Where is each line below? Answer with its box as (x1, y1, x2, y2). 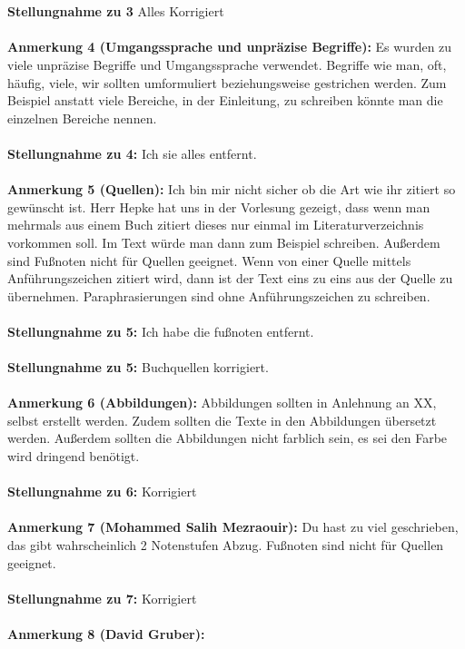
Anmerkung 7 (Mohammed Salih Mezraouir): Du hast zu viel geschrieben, (7, 517, 459, 536)
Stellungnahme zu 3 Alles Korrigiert (7, 2, 224, 21)
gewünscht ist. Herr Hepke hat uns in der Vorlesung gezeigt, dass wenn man (7, 197, 430, 216)
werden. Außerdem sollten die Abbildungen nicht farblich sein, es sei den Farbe (7, 428, 448, 447)
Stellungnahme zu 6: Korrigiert (7, 482, 197, 501)
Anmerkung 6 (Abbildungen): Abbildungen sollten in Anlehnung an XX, (7, 393, 437, 412)
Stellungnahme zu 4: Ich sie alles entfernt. (7, 143, 257, 162)
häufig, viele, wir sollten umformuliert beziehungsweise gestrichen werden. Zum (7, 73, 447, 92)
